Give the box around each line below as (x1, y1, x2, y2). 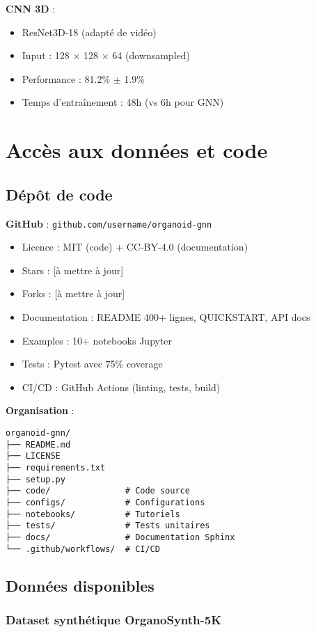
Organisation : (6, 403, 74, 418)
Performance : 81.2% (22, 71, 111, 86)
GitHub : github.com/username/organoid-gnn (6, 216, 212, 230)
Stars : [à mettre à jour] (22, 262, 124, 277)
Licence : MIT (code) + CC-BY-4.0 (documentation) (22, 239, 248, 254)
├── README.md (6, 439, 71, 450)
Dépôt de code (6, 183, 113, 205)
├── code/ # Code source (6, 486, 190, 496)
